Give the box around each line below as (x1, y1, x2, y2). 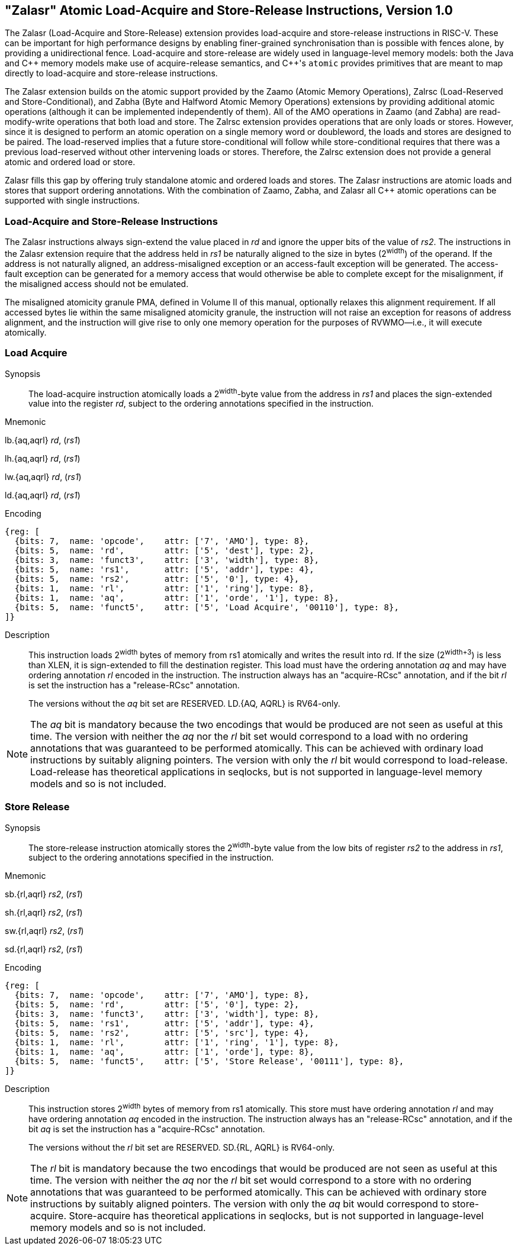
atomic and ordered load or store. (5, 157, 136, 167)
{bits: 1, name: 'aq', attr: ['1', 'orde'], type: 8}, (14, 1047, 314, 1057)
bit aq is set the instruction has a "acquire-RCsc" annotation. (28, 1123, 265, 1134)
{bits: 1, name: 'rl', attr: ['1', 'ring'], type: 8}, (14, 584, 314, 594)
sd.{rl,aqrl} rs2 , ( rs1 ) (5, 944, 83, 955)
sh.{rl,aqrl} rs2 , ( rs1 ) (5, 907, 83, 918)
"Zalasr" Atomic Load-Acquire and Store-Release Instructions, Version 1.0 (5, 3, 453, 18)
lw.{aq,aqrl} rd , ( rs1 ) (5, 472, 82, 482)
